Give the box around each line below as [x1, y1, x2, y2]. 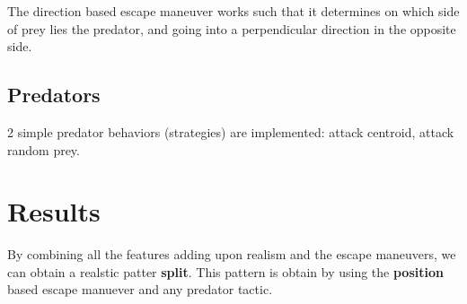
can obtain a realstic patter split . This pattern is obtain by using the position [7, 262, 444, 281]
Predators [7, 81, 101, 109]
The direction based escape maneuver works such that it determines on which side [7, 2, 460, 20]
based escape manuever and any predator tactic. [7, 280, 273, 299]
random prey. [7, 140, 80, 159]
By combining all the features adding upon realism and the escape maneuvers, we [7, 245, 456, 264]
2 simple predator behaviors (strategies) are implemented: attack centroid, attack [7, 122, 454, 141]
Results [7, 193, 101, 230]
